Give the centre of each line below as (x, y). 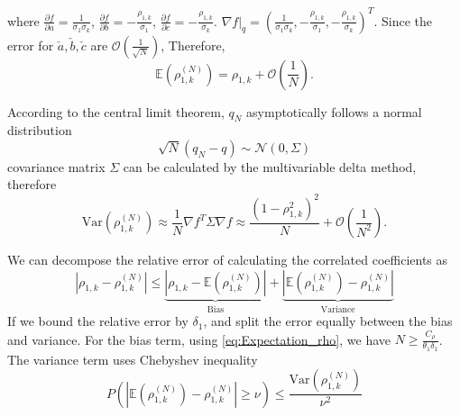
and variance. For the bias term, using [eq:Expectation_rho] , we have (199, 339)
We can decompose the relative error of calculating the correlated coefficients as (228, 260)
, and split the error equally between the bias (328, 321)
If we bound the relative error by (98, 321)
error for (31, 45)
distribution (40, 130)
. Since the (403, 20)
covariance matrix (56, 166)
